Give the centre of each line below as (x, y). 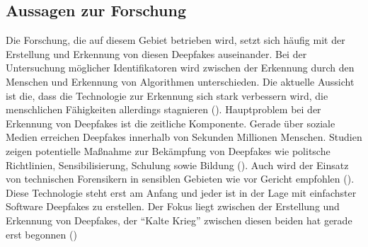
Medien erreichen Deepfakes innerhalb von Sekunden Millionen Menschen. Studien (184, 137)
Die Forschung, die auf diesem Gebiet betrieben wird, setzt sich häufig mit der (176, 40)
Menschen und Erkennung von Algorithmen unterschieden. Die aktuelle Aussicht (180, 81)
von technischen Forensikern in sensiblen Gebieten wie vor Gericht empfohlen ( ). (180, 179)
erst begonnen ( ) (41, 234)
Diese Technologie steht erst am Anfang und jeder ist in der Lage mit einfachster (181, 192)
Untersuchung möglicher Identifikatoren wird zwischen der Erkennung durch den (180, 68)
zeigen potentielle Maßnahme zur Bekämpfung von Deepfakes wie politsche (168, 150)
